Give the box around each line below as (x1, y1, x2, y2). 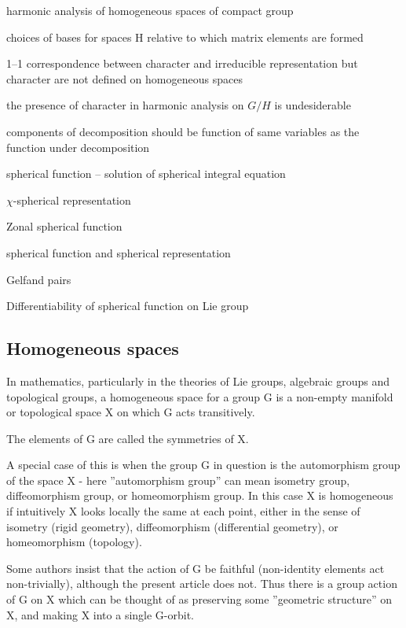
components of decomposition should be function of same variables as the (6, 123, 360, 139)
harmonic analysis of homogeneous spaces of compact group (6, 2, 294, 18)
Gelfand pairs (6, 271, 71, 287)
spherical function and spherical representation (6, 244, 231, 260)
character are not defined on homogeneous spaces (6, 70, 243, 87)
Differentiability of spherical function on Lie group (6, 297, 249, 314)
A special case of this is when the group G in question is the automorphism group (6, 456, 401, 473)
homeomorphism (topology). (6, 534, 142, 550)
